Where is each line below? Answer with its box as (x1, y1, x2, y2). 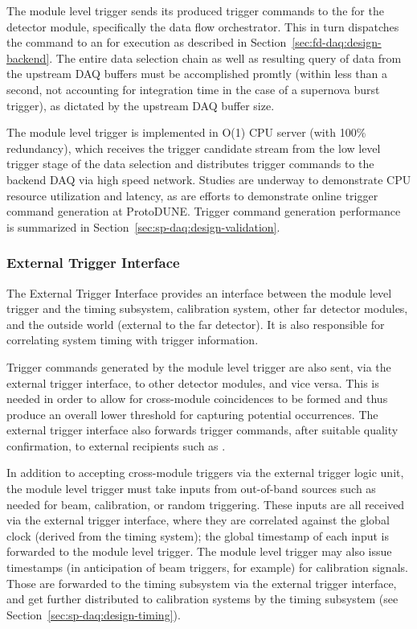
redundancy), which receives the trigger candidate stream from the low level (6, 139, 381, 156)
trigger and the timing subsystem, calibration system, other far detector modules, (6, 300, 408, 317)
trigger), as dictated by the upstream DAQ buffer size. (6, 97, 275, 113)
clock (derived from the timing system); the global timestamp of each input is (6, 527, 389, 544)
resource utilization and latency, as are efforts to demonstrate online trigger (6, 187, 378, 203)
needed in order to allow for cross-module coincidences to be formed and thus (6, 390, 388, 407)
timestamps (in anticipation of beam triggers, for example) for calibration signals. (6, 559, 408, 576)
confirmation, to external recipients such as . (6, 437, 226, 454)
